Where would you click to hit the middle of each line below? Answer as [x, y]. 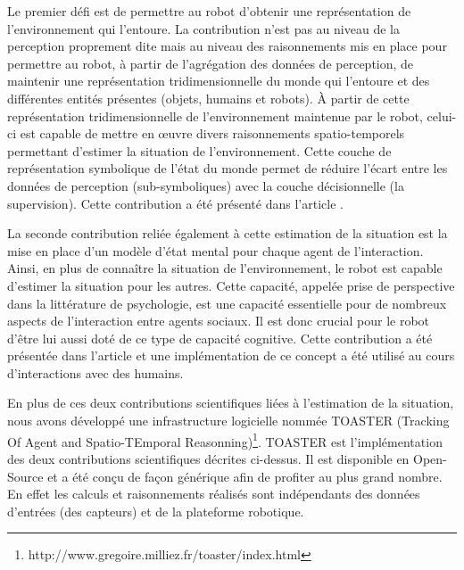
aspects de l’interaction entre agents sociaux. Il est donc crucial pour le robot [219, 321]
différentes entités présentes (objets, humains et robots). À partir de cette [208, 98]
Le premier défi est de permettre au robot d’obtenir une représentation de [209, 11]
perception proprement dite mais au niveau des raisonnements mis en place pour [227, 46]
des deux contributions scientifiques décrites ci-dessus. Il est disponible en [208, 458]
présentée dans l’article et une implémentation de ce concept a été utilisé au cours [231, 355]
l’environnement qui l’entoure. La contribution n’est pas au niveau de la [203, 28]
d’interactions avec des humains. [95, 372]
